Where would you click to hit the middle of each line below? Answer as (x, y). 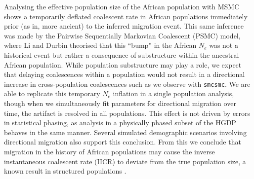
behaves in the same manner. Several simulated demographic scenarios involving (125, 132)
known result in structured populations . (65, 171)
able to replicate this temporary (52, 93)
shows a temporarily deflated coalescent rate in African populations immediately (126, 16)
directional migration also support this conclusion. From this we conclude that (123, 142)
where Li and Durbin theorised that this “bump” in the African (100, 45)
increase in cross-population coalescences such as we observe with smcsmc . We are (127, 84)
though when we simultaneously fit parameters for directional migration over (120, 103)
